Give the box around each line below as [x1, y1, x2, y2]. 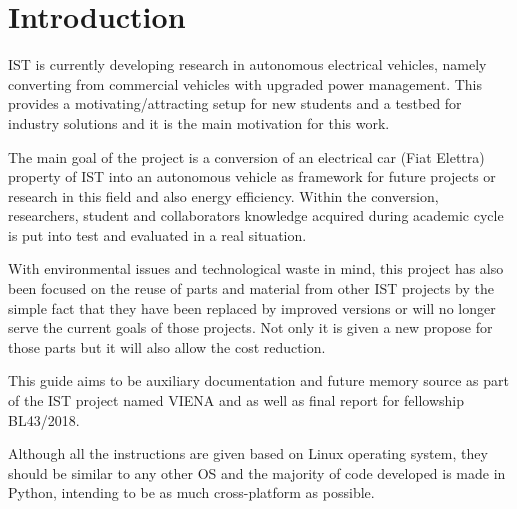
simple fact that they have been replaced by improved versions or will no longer [8, 297, 496, 318]
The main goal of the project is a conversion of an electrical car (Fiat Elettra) [8, 146, 485, 167]
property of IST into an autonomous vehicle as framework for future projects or [8, 166, 496, 187]
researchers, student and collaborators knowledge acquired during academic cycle [8, 205, 504, 226]
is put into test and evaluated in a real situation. [8, 224, 307, 245]
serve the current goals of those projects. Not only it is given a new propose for [8, 317, 493, 338]
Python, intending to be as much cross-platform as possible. [8, 482, 375, 503]
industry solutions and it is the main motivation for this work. [8, 112, 390, 133]
